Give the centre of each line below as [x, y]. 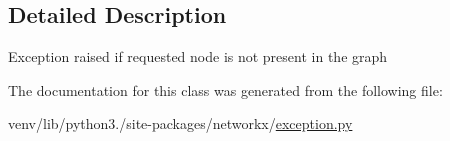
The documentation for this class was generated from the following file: [225, 89]
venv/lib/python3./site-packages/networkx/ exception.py [180, 123]
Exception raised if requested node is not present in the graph [198, 56]
